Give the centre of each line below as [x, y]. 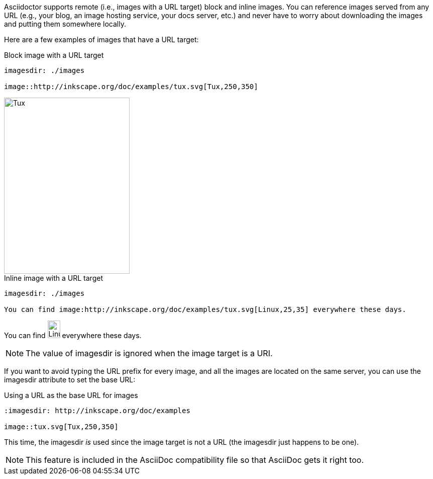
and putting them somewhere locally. [65, 24]
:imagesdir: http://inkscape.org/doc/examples [97, 411]
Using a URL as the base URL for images [71, 395]
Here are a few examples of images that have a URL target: [101, 39]
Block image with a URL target [54, 55]
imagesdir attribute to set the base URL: [70, 380]
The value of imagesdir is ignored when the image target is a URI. [149, 353]
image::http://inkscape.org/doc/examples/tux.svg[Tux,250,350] [131, 87]
